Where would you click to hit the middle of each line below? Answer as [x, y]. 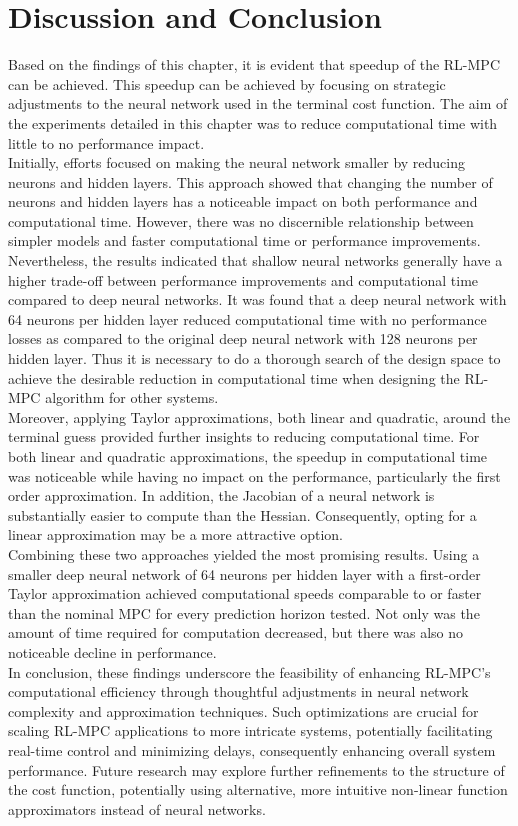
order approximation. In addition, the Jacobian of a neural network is [221, 495]
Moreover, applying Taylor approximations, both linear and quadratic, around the [259, 416]
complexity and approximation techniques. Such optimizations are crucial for [243, 710]
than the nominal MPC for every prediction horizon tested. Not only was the [244, 612]
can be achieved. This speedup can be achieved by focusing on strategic [227, 83]
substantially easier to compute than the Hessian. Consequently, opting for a [242, 514]
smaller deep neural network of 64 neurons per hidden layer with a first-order [244, 573]
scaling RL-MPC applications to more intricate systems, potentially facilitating [250, 730]
